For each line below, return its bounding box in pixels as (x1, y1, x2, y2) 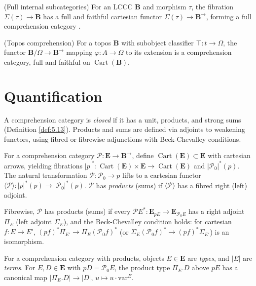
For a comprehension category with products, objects (4, 252, 164, 263)
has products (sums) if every (44, 206, 131, 216)
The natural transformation (4, 170, 87, 180)
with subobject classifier (121, 37, 194, 47)
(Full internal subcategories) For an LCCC (4, 1, 133, 11)
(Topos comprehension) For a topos (4, 37, 111, 47)
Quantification (4, 85, 103, 106)
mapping (66, 47, 93, 57)
